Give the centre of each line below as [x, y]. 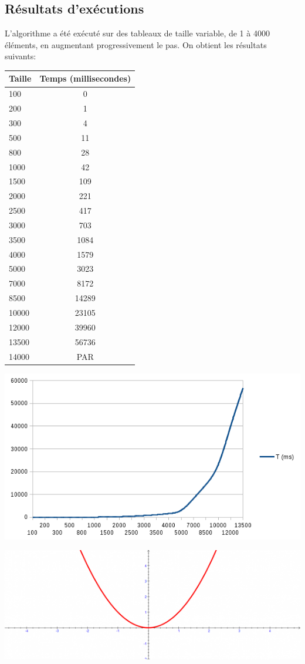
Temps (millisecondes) [85, 78]
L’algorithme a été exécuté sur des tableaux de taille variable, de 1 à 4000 [137, 33]
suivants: [21, 56]
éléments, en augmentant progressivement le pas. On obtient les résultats [136, 44]
